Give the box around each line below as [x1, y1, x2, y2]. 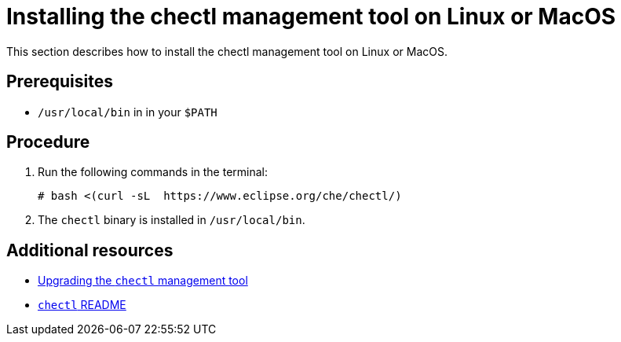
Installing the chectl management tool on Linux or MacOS [6, 3, 616, 30]
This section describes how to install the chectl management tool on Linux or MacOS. [6, 44, 447, 58]
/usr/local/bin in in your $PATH [38, 105, 217, 119]
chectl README [38, 298, 126, 312]
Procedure [6, 132, 90, 153]
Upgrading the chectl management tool [38, 274, 248, 288]
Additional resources [6, 240, 174, 260]
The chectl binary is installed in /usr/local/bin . [38, 213, 305, 227]
